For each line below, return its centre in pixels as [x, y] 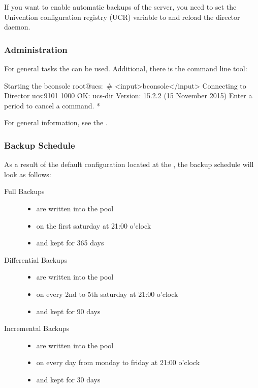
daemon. [17, 27]
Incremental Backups [37, 328]
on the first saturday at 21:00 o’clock [94, 225]
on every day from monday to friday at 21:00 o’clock [118, 362]
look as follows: [28, 174]
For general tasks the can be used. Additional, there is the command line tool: [126, 68]
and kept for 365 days [70, 243]
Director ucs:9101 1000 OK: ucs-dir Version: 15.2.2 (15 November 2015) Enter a [128, 95]
